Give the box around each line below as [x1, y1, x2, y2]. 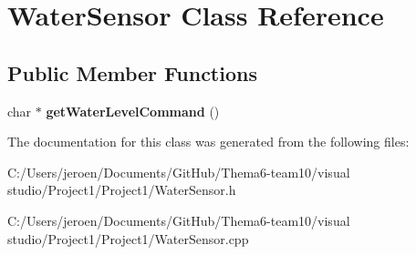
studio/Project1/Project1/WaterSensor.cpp [7, 229, 249, 248]
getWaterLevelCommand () [46, 101, 220, 120]
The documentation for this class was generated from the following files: [7, 132, 410, 151]
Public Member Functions [7, 58, 257, 87]
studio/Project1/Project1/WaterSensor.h [7, 180, 236, 199]
